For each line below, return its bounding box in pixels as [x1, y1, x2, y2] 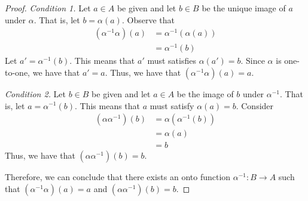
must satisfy [150, 99, 194, 112]
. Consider [236, 99, 274, 112]
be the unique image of [202, 2, 286, 14]
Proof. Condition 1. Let [5, 2, 91, 14]
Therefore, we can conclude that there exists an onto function [5, 171, 231, 183]
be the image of [176, 87, 234, 100]
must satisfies [147, 54, 196, 67]
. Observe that [121, 13, 175, 26]
